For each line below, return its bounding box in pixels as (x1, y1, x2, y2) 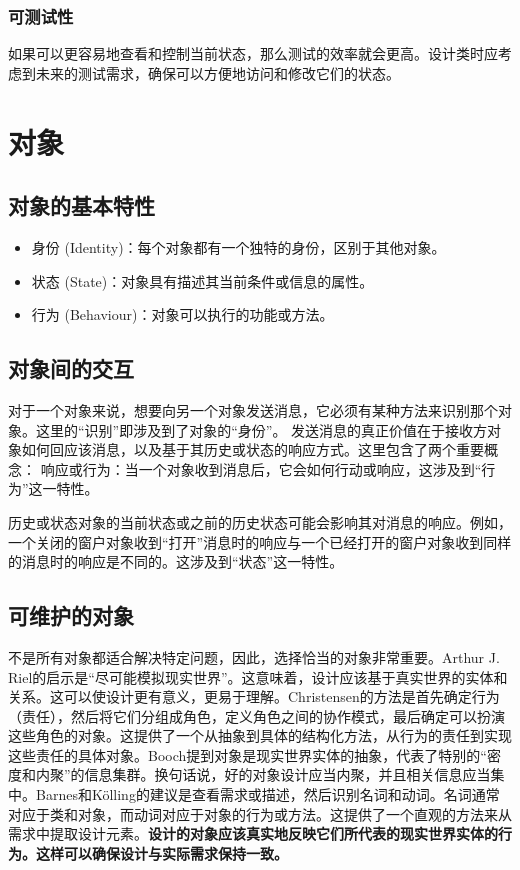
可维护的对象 (8, 600, 134, 631)
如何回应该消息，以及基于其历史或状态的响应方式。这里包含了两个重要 (21, 439, 484, 460)
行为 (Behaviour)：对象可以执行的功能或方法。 (31, 304, 334, 325)
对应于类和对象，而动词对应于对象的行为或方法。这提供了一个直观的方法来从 (8, 803, 512, 824)
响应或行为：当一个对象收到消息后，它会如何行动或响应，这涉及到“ (40, 458, 482, 479)
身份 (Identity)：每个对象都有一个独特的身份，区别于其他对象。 (31, 236, 446, 257)
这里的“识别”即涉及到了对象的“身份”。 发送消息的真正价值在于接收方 (35, 419, 488, 440)
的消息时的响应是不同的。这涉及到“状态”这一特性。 (8, 551, 344, 572)
